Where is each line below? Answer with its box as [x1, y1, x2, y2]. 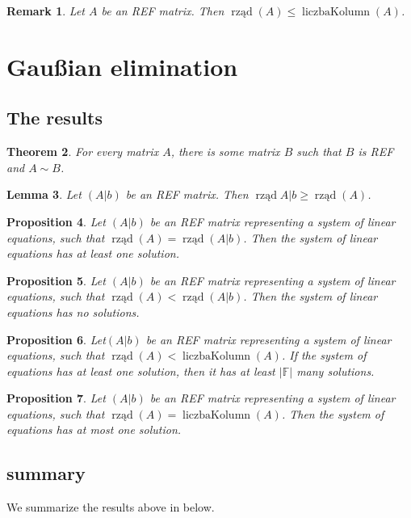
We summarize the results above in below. [6, 499, 215, 516]
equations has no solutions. [6, 303, 140, 320]
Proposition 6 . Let [6, 331, 106, 347]
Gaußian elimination [6, 49, 238, 82]
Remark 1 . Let [6, 2, 85, 19]
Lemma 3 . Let [6, 186, 82, 203]
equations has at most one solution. [6, 421, 182, 438]
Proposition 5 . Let [6, 272, 106, 288]
